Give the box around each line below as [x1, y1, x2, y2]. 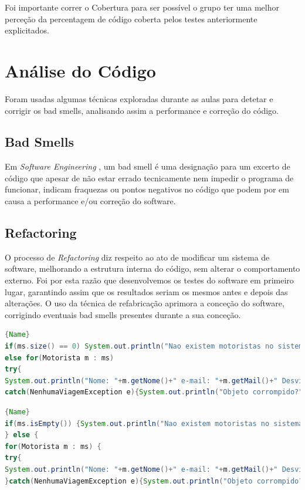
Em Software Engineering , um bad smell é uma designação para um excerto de [5, 160, 290, 173]
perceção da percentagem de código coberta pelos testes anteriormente [5, 12, 257, 25]
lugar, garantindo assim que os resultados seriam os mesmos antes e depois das [5, 285, 288, 298]
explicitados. [5, 24, 49, 36]
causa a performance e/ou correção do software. [5, 195, 176, 207]
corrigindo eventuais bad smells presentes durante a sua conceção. [5, 308, 241, 320]
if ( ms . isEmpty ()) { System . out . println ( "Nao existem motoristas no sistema [5, 419, 303, 428]
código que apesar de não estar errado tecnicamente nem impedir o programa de [5, 171, 294, 184]
